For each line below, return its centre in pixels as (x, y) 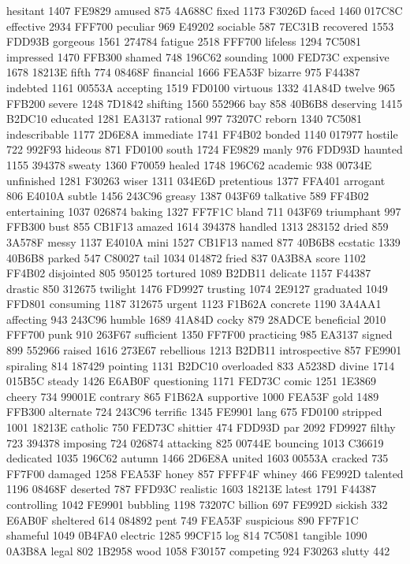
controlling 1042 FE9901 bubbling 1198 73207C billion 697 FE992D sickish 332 (197, 504)
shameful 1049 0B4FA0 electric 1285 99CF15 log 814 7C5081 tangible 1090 (187, 535)
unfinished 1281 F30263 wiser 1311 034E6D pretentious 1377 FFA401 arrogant (196, 180)
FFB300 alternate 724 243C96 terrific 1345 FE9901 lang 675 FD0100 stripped (194, 412)
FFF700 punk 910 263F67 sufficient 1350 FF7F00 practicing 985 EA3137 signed (199, 334)
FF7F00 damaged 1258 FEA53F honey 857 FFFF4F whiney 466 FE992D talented (205, 473)
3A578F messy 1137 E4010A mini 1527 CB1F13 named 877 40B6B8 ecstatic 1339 (203, 241)
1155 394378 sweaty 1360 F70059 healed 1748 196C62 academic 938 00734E (189, 164)
